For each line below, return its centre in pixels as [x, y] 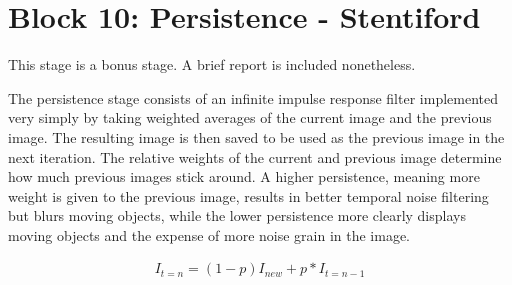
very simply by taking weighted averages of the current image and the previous [250, 117]
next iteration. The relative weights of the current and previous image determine [255, 156]
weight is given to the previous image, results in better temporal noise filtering [248, 195]
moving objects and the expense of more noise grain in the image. [209, 234]
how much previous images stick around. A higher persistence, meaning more [244, 176]
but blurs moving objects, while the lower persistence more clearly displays [237, 215]
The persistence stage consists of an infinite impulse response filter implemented [253, 97]
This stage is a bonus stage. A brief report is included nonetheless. [212, 64]
